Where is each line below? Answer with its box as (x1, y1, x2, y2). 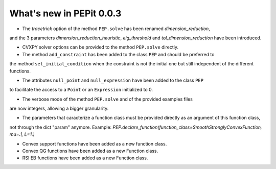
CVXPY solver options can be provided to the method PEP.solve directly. (22, 44, 179, 51)
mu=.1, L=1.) (9, 131, 35, 137)
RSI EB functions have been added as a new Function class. (22, 155, 148, 161)
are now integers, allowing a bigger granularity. (9, 105, 109, 112)
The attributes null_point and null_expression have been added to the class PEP (22, 77, 204, 83)
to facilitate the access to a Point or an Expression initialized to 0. (9, 87, 153, 93)
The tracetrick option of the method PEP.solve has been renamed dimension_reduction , (22, 26, 211, 32)
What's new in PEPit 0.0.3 (9, 8, 122, 19)
